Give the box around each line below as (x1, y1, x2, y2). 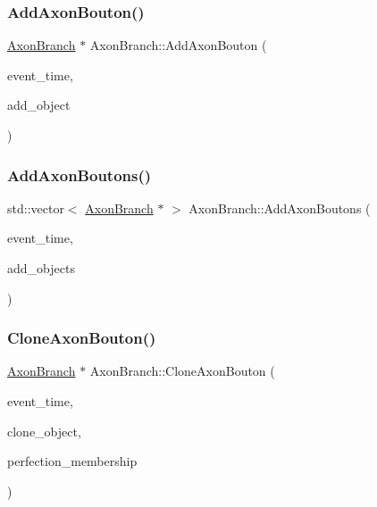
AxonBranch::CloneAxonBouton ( (89, 362, 275, 380)
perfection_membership (7, 452, 138, 470)
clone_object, (7, 421, 81, 440)
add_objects (7, 259, 75, 277)
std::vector (7, 198, 64, 217)
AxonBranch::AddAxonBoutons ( (188, 198, 371, 217)
